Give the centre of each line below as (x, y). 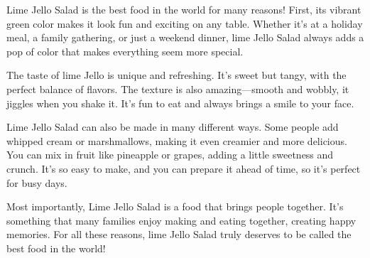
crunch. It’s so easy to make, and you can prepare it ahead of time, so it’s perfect (184, 168)
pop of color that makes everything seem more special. (125, 51)
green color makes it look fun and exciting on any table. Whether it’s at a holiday (185, 23)
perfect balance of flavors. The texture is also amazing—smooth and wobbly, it (178, 88)
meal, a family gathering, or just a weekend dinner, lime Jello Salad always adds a (185, 37)
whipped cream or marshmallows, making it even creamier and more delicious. (177, 140)
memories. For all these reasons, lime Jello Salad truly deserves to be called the (179, 234)
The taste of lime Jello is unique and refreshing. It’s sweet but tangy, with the (176, 75)
